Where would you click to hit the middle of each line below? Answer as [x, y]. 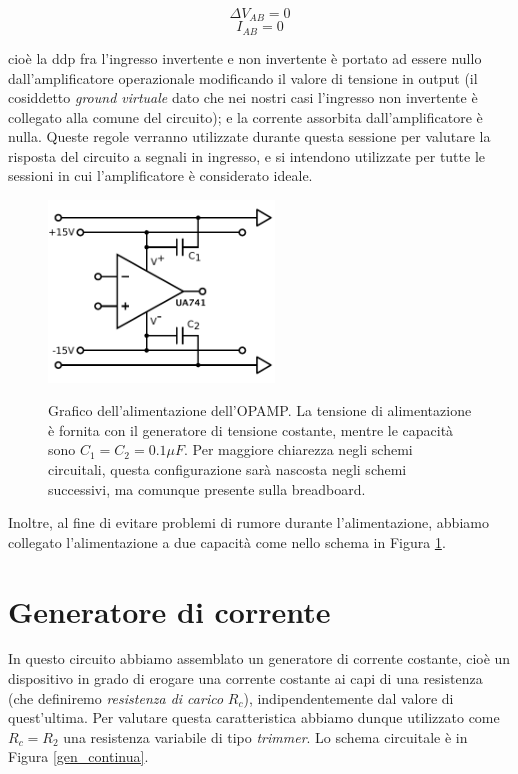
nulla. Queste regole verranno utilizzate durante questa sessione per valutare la [249, 136]
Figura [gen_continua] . [78, 756]
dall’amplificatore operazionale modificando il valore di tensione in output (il [243, 77]
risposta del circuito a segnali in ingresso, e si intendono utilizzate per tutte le [246, 155]
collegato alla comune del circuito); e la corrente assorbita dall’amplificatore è [245, 116]
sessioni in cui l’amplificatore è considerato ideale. [160, 175]
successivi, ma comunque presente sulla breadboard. [207, 488]
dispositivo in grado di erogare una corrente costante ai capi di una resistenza [245, 678]
